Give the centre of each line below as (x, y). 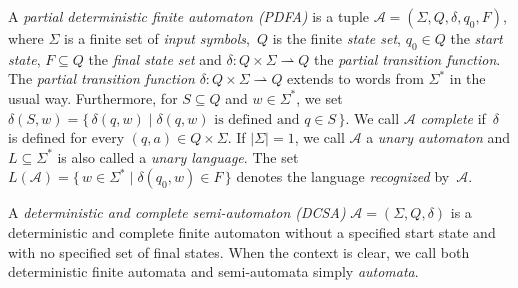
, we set (319, 97)
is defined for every (66, 137)
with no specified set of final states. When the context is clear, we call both (239, 251)
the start (476, 38)
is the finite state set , (337, 38)
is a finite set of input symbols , (157, 38)
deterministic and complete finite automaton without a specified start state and (252, 231)
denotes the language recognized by (343, 176)
